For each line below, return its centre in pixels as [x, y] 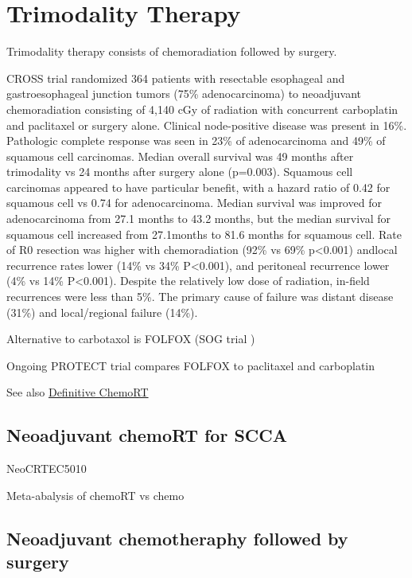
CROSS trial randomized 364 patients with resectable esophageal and [176, 78]
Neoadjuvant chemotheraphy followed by [177, 538]
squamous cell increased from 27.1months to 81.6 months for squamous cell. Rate [204, 234]
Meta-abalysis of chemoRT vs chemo [95, 495]
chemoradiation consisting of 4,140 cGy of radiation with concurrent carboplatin [202, 109]
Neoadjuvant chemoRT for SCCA [147, 435]
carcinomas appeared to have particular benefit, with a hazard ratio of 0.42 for [198, 187]
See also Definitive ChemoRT [78, 392]
